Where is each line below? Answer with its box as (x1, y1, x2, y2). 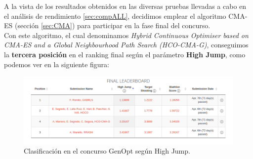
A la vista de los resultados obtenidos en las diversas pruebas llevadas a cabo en (4, 1, 247, 11)
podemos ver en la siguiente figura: (4, 59, 109, 69)
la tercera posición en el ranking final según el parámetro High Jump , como (4, 49, 246, 59)
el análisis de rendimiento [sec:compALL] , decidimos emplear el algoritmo (4, 10, 226, 21)
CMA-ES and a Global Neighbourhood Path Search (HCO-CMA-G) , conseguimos (4, 40, 249, 50)
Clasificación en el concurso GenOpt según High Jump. (24, 146, 190, 156)
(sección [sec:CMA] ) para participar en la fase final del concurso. (14, 20, 211, 31)
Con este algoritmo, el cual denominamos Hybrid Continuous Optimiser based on (4, 30, 249, 40)
